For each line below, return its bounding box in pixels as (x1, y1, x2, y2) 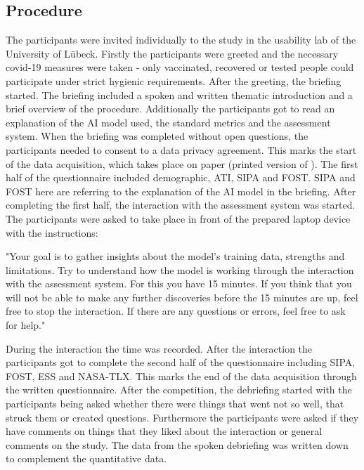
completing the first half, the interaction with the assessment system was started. (6, 197, 356, 212)
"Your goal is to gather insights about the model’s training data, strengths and (6, 249, 345, 263)
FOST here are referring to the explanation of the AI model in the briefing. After (6, 183, 356, 198)
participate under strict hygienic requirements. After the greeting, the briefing (6, 73, 342, 88)
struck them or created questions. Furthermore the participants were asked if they (6, 410, 359, 424)
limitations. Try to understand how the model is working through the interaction (6, 262, 354, 277)
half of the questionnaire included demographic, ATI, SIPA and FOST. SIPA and (6, 170, 356, 185)
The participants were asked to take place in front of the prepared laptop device (6, 211, 351, 226)
